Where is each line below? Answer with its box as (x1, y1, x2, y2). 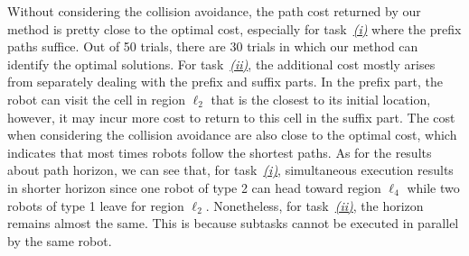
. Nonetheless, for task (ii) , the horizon (205, 196, 424, 215)
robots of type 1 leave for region (7, 196, 184, 215)
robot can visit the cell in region (7, 89, 185, 108)
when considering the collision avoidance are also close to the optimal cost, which (7, 125, 457, 144)
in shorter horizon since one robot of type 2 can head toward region (7, 178, 381, 197)
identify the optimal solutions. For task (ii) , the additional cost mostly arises (7, 54, 436, 73)
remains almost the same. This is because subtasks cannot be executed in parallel (7, 214, 459, 233)
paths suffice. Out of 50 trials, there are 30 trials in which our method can (7, 37, 418, 56)
